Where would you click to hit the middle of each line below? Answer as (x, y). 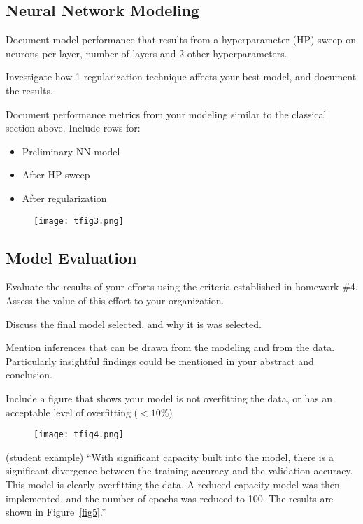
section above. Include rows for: (73, 128)
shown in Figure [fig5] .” (56, 512)
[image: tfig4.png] (79, 435)
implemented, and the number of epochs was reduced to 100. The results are (170, 498)
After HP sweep (56, 175)
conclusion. (29, 375)
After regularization (64, 198)
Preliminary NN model (71, 151)
